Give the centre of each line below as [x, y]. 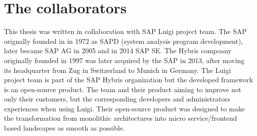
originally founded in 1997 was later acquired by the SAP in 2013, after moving [124, 60]
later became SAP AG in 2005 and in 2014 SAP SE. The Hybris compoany [118, 51]
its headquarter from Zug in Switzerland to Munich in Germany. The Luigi [118, 70]
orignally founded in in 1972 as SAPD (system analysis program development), [124, 41]
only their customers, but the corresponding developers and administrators [117, 99]
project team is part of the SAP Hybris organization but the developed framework [128, 80]
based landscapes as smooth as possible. [64, 128]
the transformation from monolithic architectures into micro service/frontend [121, 118]
